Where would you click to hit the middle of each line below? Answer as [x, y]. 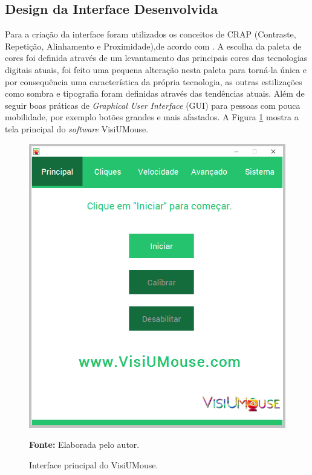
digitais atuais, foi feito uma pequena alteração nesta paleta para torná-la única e [156, 69]
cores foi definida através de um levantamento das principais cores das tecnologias [156, 58]
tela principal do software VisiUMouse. [77, 128]
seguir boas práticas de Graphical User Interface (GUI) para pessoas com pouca [153, 105]
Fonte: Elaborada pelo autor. [84, 444]
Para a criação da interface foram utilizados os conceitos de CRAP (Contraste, [151, 34]
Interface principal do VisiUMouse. [94, 464]
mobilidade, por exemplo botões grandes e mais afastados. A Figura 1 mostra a [152, 117]
